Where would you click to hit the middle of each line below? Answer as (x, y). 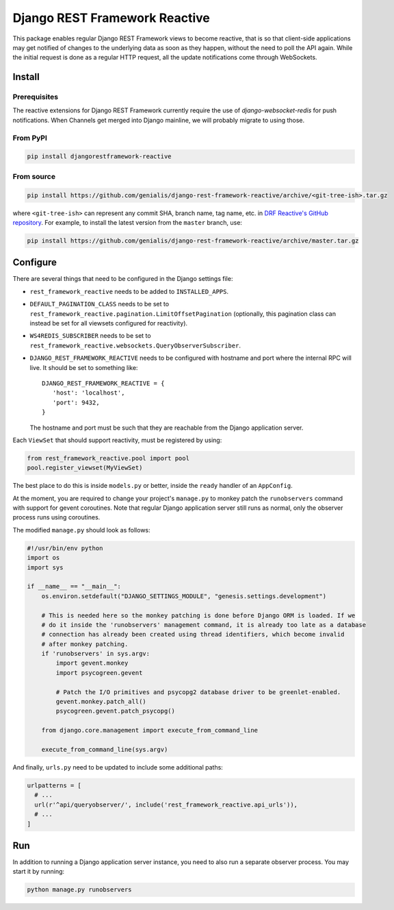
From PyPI (30, 138)
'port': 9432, (76, 402)
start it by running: (39, 872)
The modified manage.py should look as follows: (81, 530)
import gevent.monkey (92, 663)
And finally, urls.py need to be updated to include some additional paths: (118, 767)
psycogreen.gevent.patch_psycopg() (116, 711)
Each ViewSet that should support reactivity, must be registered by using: (117, 440)
